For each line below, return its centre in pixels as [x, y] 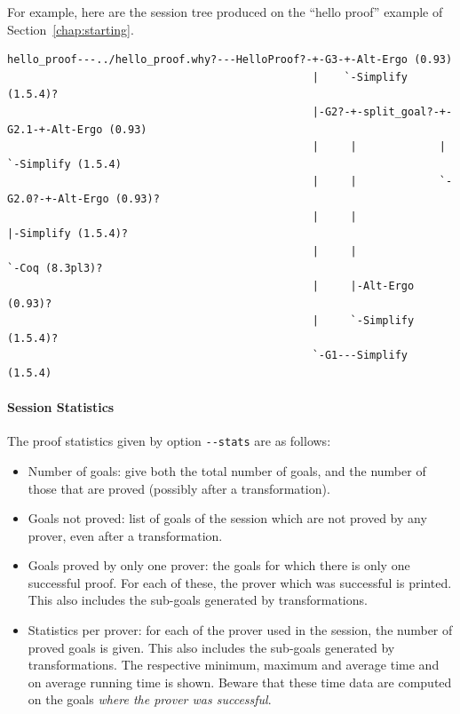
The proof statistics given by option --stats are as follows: [169, 441]
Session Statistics [61, 407]
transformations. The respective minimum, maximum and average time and [234, 665]
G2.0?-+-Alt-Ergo [58, 198]
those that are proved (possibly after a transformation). [179, 488]
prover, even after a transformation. [125, 535]
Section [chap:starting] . [71, 29]
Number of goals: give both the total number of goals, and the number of [227, 470]
